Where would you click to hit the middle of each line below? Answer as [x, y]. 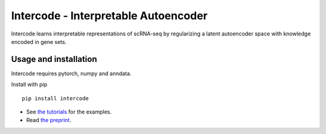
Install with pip [29, 85]
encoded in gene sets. [39, 41]
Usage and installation [54, 59]
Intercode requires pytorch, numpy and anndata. [72, 73]
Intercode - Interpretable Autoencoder [109, 16]
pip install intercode [56, 98]
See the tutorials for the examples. [69, 112]
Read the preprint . [49, 120]
